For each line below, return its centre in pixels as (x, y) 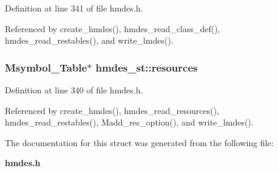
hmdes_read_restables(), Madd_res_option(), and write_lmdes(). (129, 122)
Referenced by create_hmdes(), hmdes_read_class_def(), (113, 28)
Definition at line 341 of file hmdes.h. (74, 8)
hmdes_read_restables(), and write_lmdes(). (89, 40)
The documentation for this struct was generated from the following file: (139, 142)
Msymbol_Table (46, 67)
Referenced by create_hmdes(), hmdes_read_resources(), (112, 110)
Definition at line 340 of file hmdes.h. (74, 90)
